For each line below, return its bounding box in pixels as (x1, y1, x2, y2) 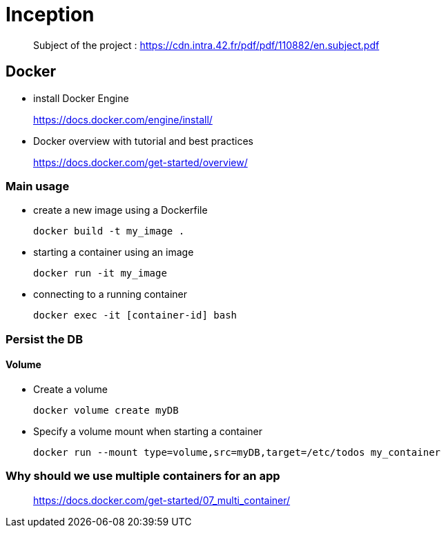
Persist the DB (6, 332, 83, 346)
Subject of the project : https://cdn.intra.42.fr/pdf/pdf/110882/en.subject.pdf (33, 39, 380, 51)
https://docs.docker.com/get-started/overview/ (33, 156, 248, 168)
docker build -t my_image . (33, 225, 185, 237)
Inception (6, 3, 95, 26)
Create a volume (33, 383, 108, 395)
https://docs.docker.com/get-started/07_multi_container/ (33, 494, 291, 506)
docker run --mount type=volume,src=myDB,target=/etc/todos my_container (33, 446, 441, 458)
